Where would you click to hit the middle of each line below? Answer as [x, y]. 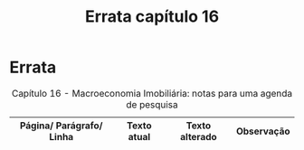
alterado [199, 136]
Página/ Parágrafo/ [61, 126]
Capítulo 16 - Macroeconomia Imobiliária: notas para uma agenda [152, 93]
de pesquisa [152, 104]
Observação [263, 131]
